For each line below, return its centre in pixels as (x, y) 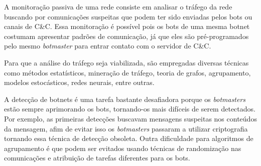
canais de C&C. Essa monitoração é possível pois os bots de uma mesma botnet (127, 26)
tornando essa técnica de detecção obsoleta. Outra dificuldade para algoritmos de (129, 138)
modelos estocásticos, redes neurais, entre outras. (79, 82)
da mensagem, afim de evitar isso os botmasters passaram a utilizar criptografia (126, 128)
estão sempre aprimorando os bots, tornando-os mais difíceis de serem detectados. (130, 109)
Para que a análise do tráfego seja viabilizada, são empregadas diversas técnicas (126, 62)
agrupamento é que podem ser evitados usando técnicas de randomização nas (123, 148)
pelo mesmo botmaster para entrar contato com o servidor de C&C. (108, 46)
